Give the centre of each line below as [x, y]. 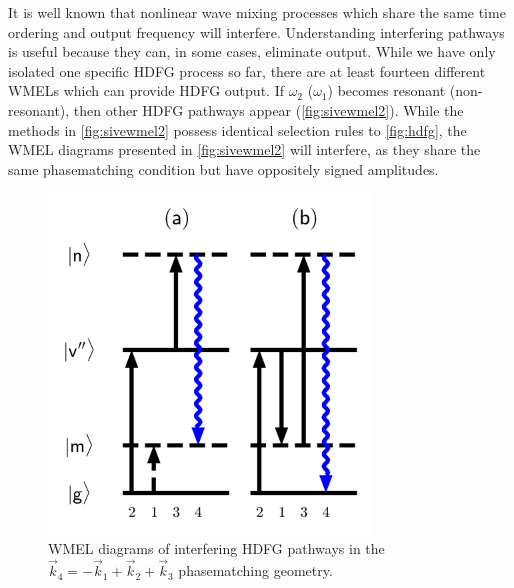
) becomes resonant [386, 90]
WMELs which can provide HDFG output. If [146, 90]
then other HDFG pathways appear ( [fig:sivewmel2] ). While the [268, 109]
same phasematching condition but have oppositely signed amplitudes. [223, 168]
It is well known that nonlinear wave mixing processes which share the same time [257, 12]
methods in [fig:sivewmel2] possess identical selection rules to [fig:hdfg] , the [237, 129]
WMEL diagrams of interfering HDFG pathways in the [216, 548]
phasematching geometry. [255, 570]
